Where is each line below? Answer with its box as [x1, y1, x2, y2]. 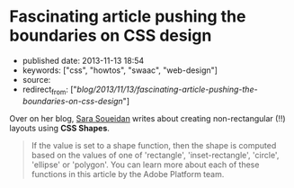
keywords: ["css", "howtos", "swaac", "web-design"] [22, 65, 218, 76]
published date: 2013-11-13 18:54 [22, 55, 145, 66]
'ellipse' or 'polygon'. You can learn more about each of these [31, 159, 260, 170]
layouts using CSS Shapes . [9, 122, 111, 133]
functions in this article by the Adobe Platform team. [31, 168, 225, 179]
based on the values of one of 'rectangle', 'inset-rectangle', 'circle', [31, 149, 280, 160]
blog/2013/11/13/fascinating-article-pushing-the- [76, 84, 258, 94]
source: [22, 74, 51, 85]
